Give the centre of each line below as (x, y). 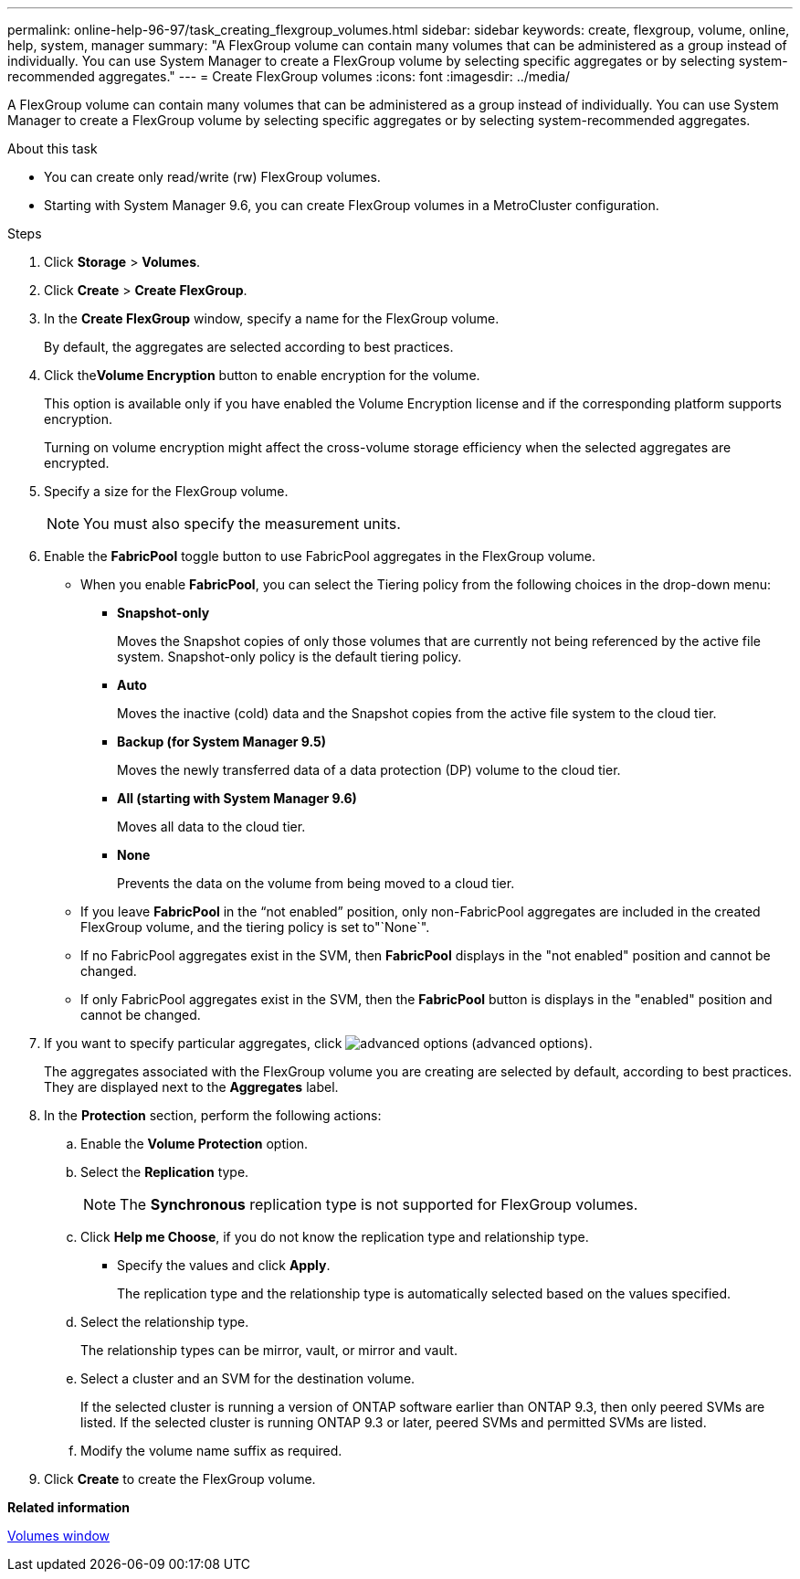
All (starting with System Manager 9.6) (237, 798)
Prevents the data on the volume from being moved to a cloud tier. (316, 883)
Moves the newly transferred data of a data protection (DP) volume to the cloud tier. (369, 770)
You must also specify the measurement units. (242, 524)
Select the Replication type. (165, 1172)
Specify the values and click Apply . (224, 1265)
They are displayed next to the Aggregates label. (191, 1087)
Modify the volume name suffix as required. (211, 1451)
